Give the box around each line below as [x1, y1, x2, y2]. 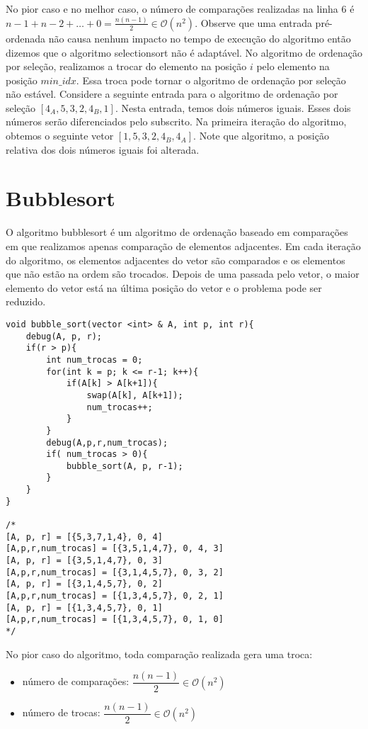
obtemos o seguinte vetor [6, 128, 114, 143]
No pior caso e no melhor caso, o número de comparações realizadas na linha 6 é [6, 1, 355, 16]
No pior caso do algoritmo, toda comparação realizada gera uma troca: [6, 646, 313, 661]
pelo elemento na [256, 59, 330, 74]
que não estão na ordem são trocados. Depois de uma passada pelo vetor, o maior [6, 266, 360, 281]
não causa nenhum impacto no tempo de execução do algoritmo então [48, 30, 351, 45]
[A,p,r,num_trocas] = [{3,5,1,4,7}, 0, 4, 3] [6, 543, 224, 554]
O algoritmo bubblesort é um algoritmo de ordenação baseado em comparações [6, 225, 348, 239]
